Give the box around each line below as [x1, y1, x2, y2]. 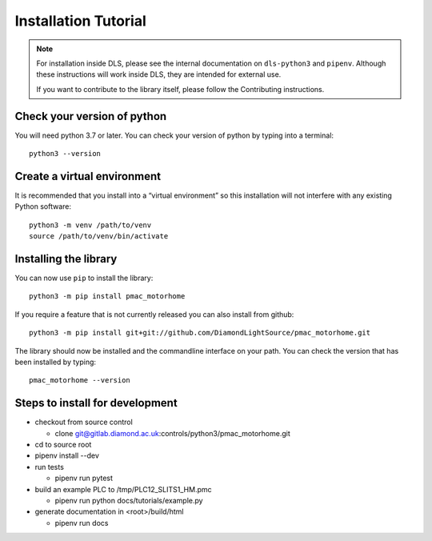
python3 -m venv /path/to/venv [29, 220, 152, 230]
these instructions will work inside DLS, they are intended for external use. [36, 70, 282, 79]
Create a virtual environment [14, 169, 162, 183]
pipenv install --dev [34, 451, 100, 460]
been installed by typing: [14, 357, 96, 367]
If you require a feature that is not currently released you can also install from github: [14, 309, 294, 319]
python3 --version [29, 149, 102, 158]
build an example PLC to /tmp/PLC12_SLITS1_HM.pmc [34, 484, 212, 494]
